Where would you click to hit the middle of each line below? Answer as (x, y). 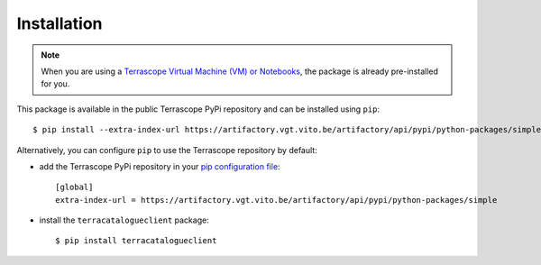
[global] (74, 187)
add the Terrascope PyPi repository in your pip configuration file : (160, 166)
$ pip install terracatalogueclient (136, 241)
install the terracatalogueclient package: (124, 220)
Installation (60, 23)
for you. (55, 84)
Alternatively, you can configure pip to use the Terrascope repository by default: (167, 150)
